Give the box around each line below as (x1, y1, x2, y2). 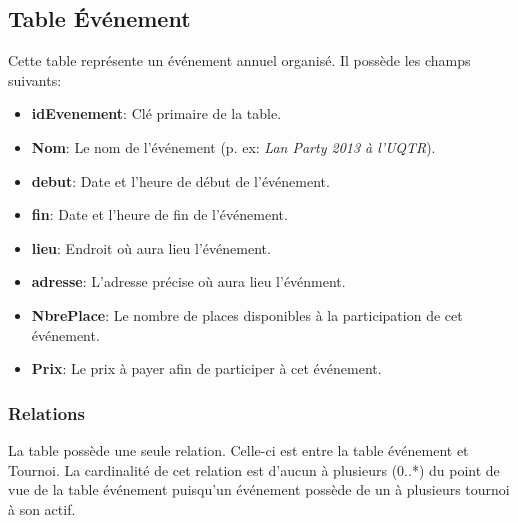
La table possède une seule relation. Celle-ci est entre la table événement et (8, 439, 469, 460)
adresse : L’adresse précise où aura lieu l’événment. (31, 271, 346, 292)
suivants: (8, 69, 62, 90)
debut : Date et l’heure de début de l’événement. (31, 170, 330, 191)
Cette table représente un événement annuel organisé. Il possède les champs (8, 50, 471, 71)
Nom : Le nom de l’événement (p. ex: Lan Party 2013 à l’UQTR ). (31, 136, 436, 157)
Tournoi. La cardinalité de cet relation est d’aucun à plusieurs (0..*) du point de (8, 459, 500, 480)
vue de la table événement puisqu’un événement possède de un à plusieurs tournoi (8, 479, 510, 500)
